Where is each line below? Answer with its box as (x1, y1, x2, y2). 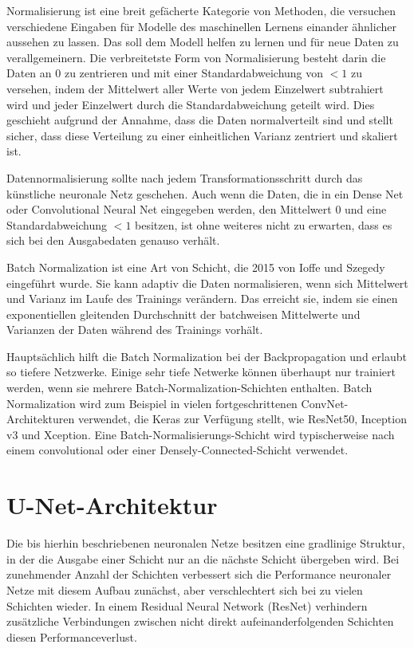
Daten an (6, 65, 52, 81)
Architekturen (6, 410, 75, 427)
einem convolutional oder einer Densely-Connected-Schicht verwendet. (6, 442, 349, 458)
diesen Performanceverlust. (6, 628, 137, 645)
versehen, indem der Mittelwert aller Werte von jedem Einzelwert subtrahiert (6, 80, 384, 96)
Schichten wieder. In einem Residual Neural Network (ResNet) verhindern (6, 597, 368, 614)
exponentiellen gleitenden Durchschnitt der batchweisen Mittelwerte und (6, 305, 361, 322)
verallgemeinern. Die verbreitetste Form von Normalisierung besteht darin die (6, 49, 386, 65)
